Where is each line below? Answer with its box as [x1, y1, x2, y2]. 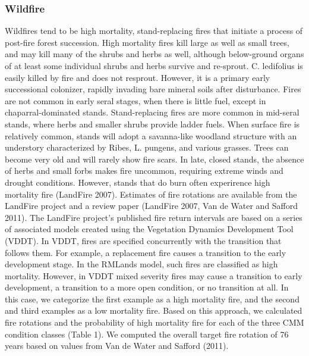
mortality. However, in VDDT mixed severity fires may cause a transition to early [5, 269, 302, 282]
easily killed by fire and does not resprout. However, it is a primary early [5, 71, 270, 83]
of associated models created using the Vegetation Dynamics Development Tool [5, 223, 294, 235]
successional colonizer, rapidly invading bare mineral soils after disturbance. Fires [5, 83, 301, 95]
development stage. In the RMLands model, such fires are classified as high [5, 258, 278, 270]
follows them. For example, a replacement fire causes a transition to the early [5, 246, 286, 258]
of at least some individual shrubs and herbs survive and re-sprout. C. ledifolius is [5, 60, 303, 71]
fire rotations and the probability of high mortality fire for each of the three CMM [5, 316, 304, 329]
